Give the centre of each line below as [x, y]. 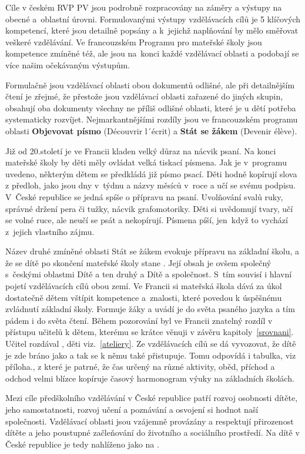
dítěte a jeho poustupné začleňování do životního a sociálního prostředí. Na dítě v [152, 433]
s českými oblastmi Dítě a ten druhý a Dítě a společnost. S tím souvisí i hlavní [149, 274]
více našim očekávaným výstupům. [68, 64]
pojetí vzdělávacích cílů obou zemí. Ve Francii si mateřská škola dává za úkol [144, 286]
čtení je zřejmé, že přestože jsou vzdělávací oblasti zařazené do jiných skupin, [144, 96]
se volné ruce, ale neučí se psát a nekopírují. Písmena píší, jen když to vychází [147, 220]
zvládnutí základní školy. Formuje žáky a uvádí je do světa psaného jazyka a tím [150, 309]
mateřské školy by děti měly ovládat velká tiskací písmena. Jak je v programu [146, 162]
